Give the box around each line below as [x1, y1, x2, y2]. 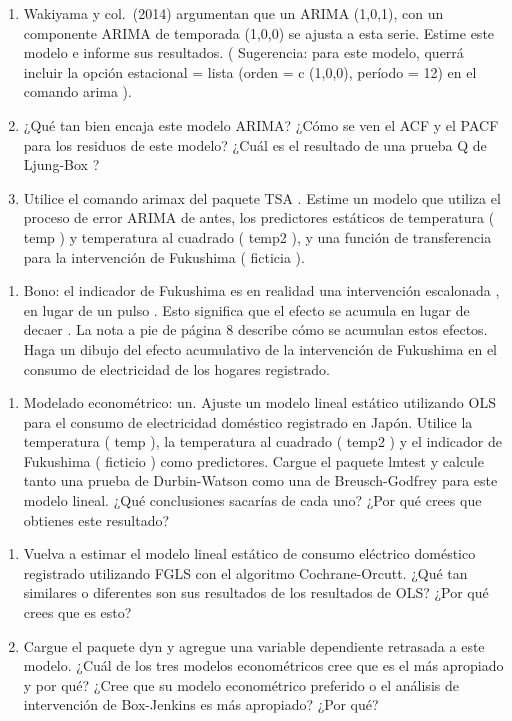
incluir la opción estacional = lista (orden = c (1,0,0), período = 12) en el [23, 61, 477, 82]
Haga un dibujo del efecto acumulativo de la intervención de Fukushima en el [23, 338, 498, 359]
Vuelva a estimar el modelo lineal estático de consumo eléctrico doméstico [23, 543, 476, 564]
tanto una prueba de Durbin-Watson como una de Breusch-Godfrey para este [23, 470, 498, 491]
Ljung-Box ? [23, 154, 100, 175]
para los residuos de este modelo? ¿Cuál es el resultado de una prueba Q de [23, 134, 487, 155]
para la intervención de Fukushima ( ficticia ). [23, 246, 305, 267]
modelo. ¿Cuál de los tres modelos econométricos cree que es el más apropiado [23, 655, 504, 676]
